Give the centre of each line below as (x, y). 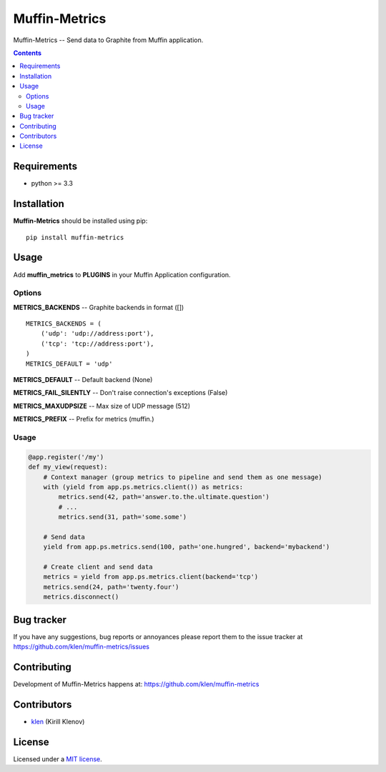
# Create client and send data (98, 567)
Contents (28, 53)
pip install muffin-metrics (75, 237)
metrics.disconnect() (81, 597)
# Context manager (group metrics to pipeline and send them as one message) (183, 477)
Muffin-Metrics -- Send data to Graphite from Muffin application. (108, 40)
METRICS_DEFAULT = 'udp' (69, 364)
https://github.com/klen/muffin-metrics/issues (81, 647)
